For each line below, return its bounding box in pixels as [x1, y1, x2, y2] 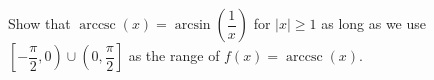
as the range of [128, 45, 220, 65]
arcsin [174, 18, 211, 32]
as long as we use [321, 13, 427, 33]
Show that [8, 13, 71, 33]
